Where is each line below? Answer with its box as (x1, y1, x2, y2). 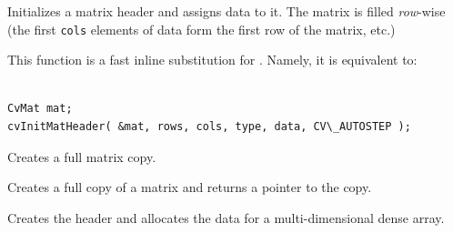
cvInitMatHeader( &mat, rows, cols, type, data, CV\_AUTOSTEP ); (7, 120, 411, 134)
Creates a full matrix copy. (7, 147, 156, 166)
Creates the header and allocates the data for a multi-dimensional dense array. (7, 208, 445, 227)
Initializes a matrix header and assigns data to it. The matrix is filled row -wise (7, 2, 446, 20)
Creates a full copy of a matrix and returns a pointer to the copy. (7, 177, 372, 197)
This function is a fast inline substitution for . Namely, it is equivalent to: (7, 50, 418, 69)
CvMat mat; (7, 102, 73, 116)
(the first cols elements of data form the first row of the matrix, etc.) (7, 19, 396, 38)
